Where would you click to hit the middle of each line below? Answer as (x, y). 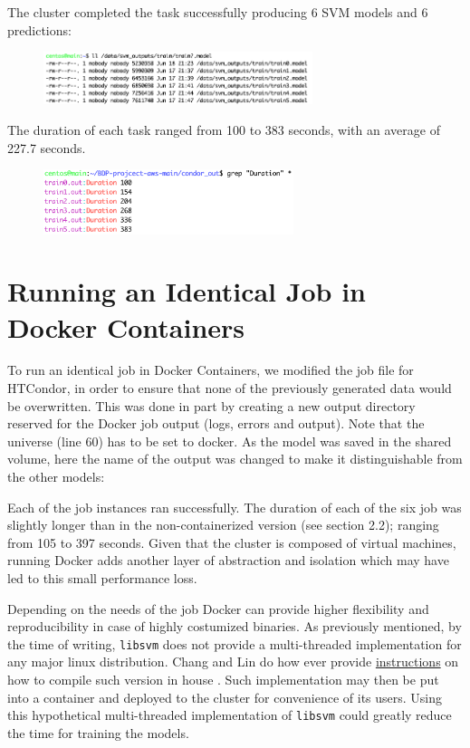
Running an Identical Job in (187, 291)
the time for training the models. (98, 732)
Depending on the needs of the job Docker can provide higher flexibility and (218, 608)
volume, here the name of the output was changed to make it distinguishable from (235, 459)
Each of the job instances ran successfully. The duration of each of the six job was (235, 507)
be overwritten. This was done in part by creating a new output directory (211, 405)
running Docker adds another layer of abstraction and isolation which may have (228, 560)
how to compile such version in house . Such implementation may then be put (223, 679)
